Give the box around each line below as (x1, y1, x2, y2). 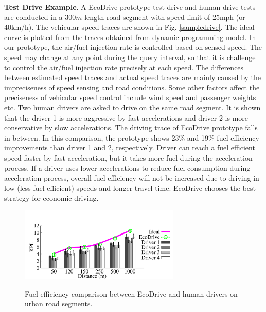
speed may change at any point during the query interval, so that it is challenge (4, 51, 256, 62)
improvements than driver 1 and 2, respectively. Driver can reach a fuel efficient (4, 142, 255, 153)
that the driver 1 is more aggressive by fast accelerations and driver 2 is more (4, 112, 248, 123)
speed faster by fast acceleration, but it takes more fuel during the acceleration (4, 152, 253, 163)
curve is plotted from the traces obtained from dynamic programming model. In (4, 31, 256, 42)
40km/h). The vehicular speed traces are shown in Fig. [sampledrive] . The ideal (4, 22, 255, 32)
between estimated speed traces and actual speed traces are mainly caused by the (4, 72, 261, 83)
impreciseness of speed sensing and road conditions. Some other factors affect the (4, 82, 260, 92)
